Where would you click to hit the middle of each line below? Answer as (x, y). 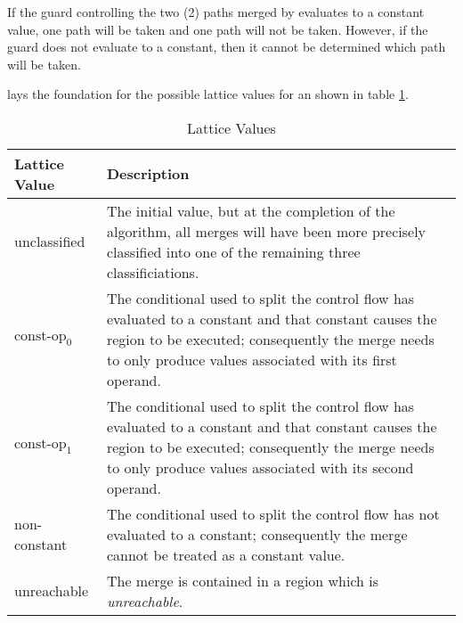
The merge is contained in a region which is (243, 580)
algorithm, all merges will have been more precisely (266, 231)
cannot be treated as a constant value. (226, 554)
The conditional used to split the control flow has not (273, 513)
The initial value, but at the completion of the (251, 210)
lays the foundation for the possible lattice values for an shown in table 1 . (208, 94)
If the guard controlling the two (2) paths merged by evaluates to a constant (216, 11)
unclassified (50, 242)
